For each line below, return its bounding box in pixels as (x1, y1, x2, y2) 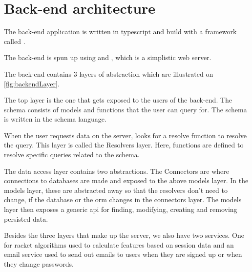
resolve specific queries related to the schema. (4, 149, 140, 160)
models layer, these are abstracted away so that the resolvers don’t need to (4, 185, 228, 195)
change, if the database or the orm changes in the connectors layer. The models (4, 194, 242, 205)
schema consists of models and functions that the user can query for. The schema (4, 104, 247, 114)
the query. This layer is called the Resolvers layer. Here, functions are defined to (4, 140, 244, 150)
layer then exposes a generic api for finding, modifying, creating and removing (4, 204, 237, 214)
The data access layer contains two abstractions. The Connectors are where (4, 166, 230, 176)
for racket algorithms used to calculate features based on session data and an (4, 239, 234, 250)
